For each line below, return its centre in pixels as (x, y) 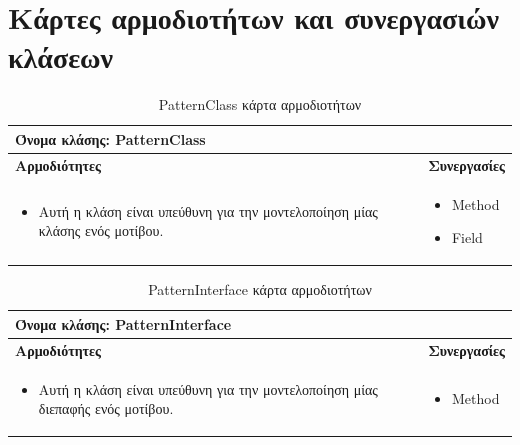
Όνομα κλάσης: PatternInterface (123, 323)
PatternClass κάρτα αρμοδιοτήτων (260, 104)
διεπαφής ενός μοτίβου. (106, 408)
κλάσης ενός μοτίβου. (101, 230)
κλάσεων (61, 56)
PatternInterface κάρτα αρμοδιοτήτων (260, 289)
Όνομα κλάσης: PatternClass (110, 138)
